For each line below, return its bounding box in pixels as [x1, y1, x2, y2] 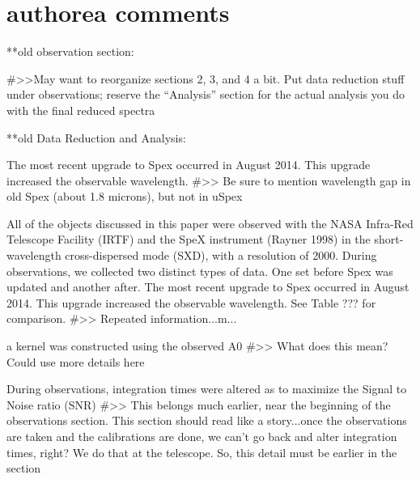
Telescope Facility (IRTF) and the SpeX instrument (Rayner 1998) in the [6, 231, 371, 248]
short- [374, 231, 404, 248]
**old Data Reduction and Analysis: [6, 129, 186, 146]
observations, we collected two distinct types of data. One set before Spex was [6, 262, 393, 279]
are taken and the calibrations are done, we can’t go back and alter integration [6, 428, 397, 444]
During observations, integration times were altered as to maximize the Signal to [6, 380, 407, 397]
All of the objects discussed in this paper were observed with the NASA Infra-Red [6, 214, 414, 231]
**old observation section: [6, 43, 134, 60]
